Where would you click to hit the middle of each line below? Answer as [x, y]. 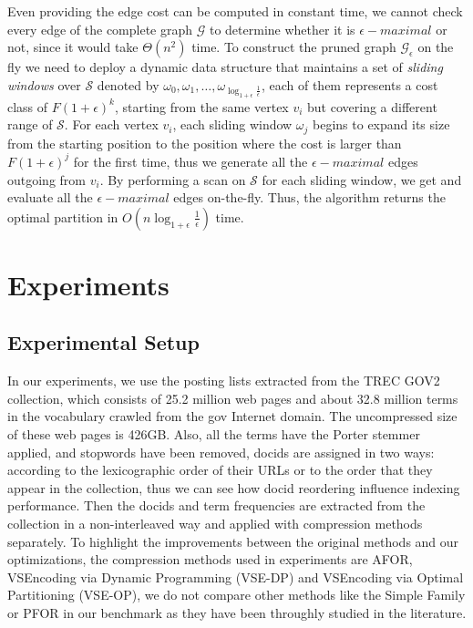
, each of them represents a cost [350, 84]
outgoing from [47, 179]
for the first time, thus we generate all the [190, 161]
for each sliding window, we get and [362, 179]
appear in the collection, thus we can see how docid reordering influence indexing [234, 487]
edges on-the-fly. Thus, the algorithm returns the [309, 197]
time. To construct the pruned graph [294, 47]
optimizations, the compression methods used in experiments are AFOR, [210, 559]
